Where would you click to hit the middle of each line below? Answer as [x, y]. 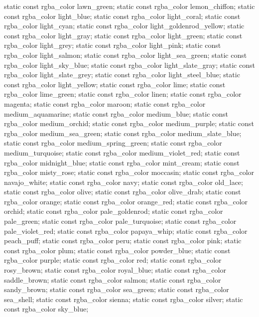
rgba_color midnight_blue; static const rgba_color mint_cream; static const [122, 162]
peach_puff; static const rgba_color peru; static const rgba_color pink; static [123, 240]
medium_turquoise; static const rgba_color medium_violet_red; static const [122, 152]
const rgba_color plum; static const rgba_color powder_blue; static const [117, 250]
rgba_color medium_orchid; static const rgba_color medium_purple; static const [129, 123]
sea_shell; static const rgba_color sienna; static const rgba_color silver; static [124, 299]
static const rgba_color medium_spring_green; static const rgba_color [113, 143]
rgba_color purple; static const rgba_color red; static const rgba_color [113, 260]
